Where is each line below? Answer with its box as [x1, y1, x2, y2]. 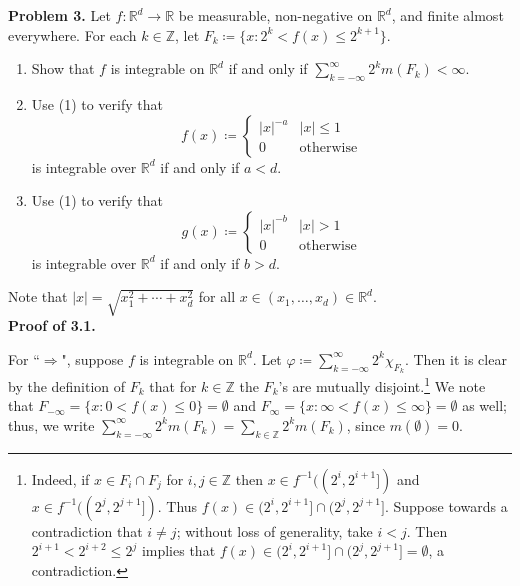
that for [149, 375, 197, 396]
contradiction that [31, 520, 143, 541]
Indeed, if [31, 468, 90, 489]
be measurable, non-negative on [178, 5, 373, 25]
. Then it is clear [404, 348, 507, 369]
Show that [31, 58, 95, 79]
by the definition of [8, 375, 126, 396]
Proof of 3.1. [8, 315, 96, 336]
